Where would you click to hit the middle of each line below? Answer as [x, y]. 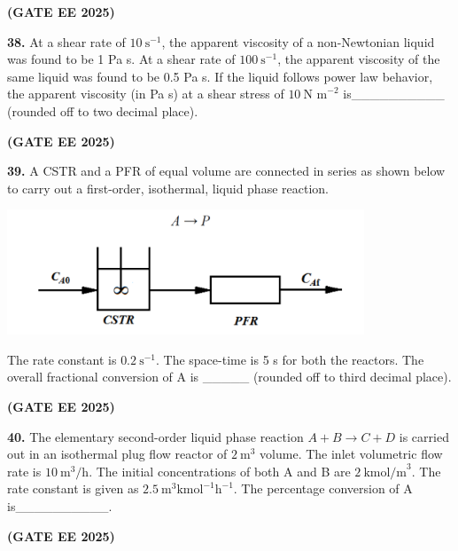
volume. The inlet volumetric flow [351, 454]
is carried [424, 436]
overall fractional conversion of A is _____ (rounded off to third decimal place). [229, 377]
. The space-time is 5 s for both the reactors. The [290, 359]
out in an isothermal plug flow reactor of [117, 454]
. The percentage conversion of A [323, 488]
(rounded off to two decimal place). [103, 110]
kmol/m [385, 472]
